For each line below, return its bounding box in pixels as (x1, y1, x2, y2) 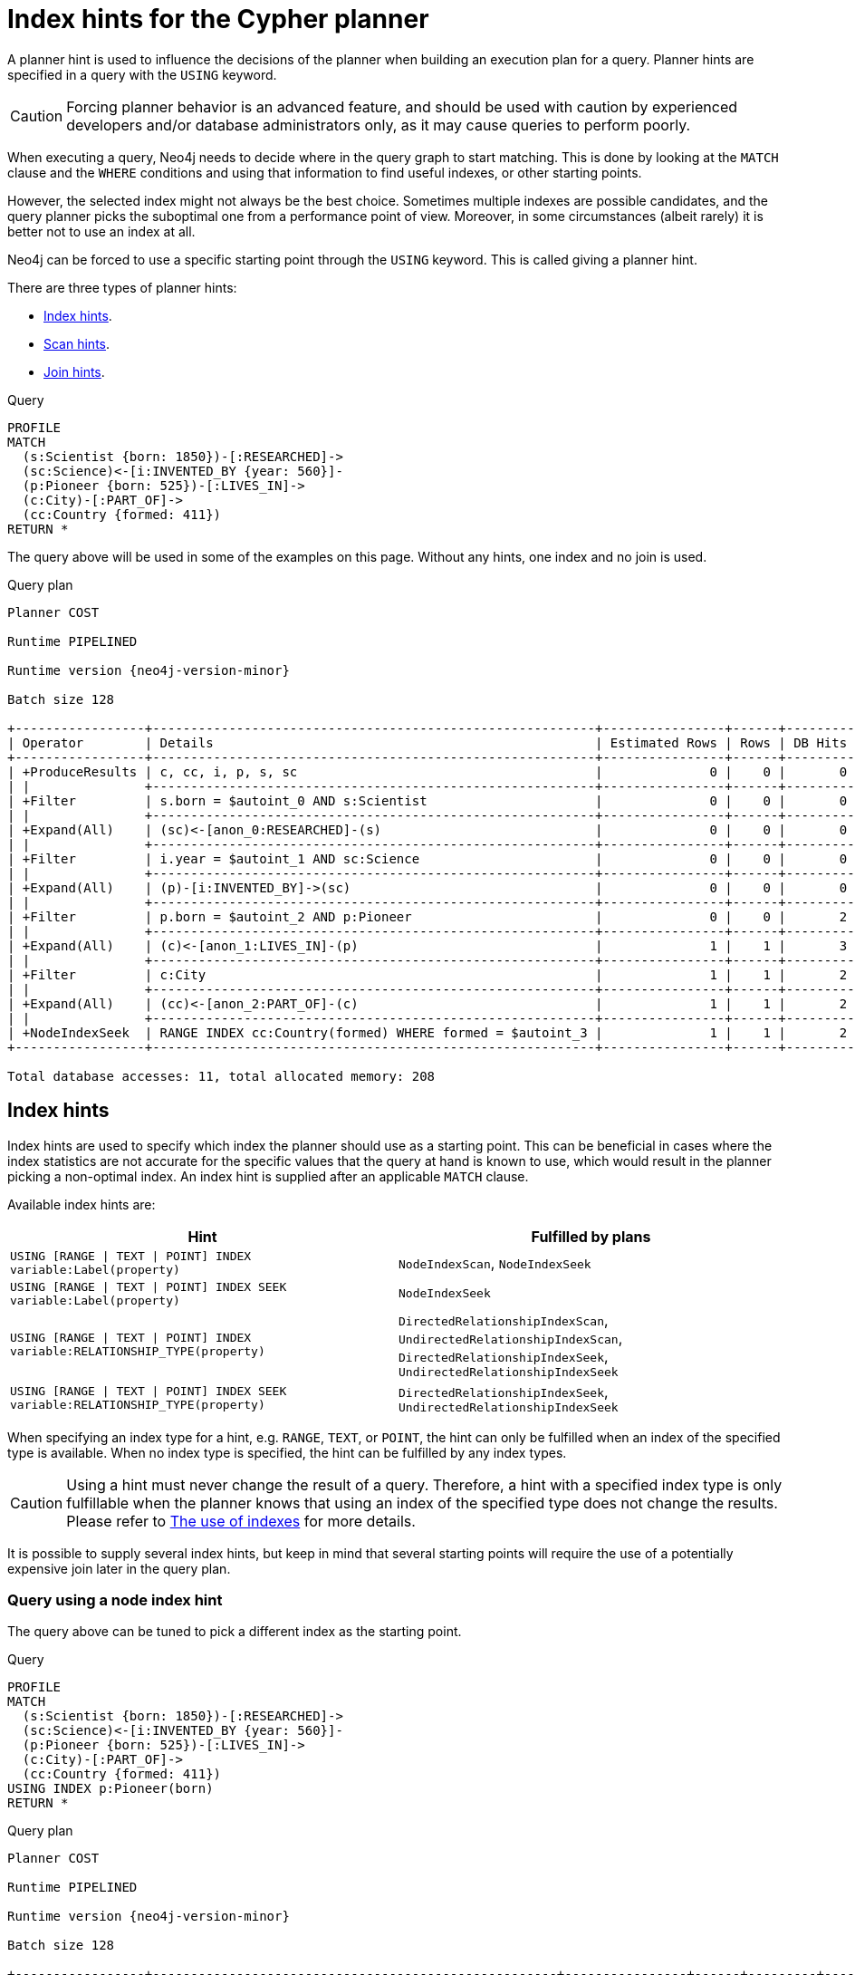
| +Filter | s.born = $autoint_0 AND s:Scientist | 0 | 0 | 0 (7, 793, 848, 808)
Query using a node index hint (7, 1590, 223, 1609)
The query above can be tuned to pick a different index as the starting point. (7, 1623, 462, 1640)
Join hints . (43, 363, 105, 380)
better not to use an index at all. (7, 223, 196, 239)
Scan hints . (43, 335, 110, 352)
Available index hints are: (7, 1196, 156, 1212)
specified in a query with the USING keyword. (7, 66, 277, 82)
